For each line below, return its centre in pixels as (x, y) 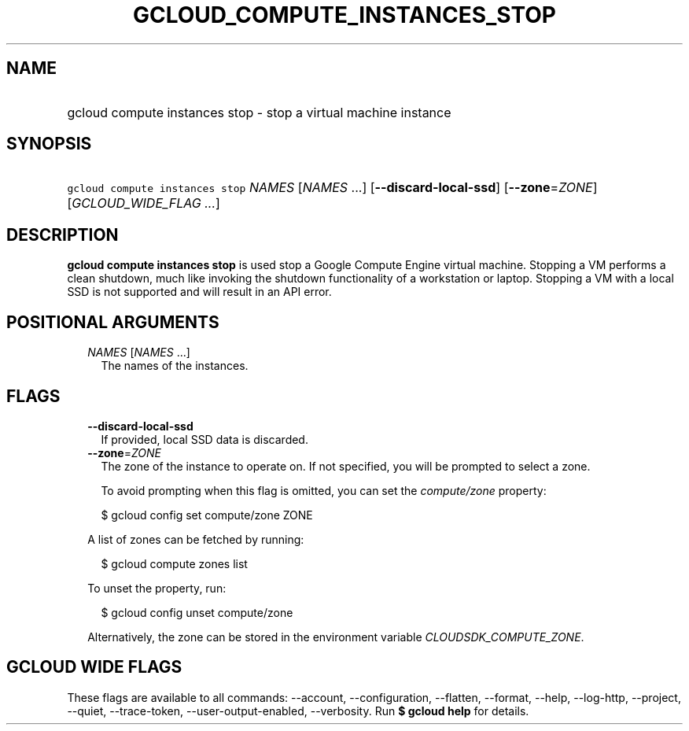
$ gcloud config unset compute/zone (197, 612)
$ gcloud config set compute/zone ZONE (207, 515)
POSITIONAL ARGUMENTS (113, 322)
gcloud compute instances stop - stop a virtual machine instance (259, 112)
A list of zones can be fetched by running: (196, 539)
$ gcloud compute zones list (174, 563)
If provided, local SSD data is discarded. (204, 439)
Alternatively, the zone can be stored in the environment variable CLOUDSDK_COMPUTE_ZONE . (336, 637)
